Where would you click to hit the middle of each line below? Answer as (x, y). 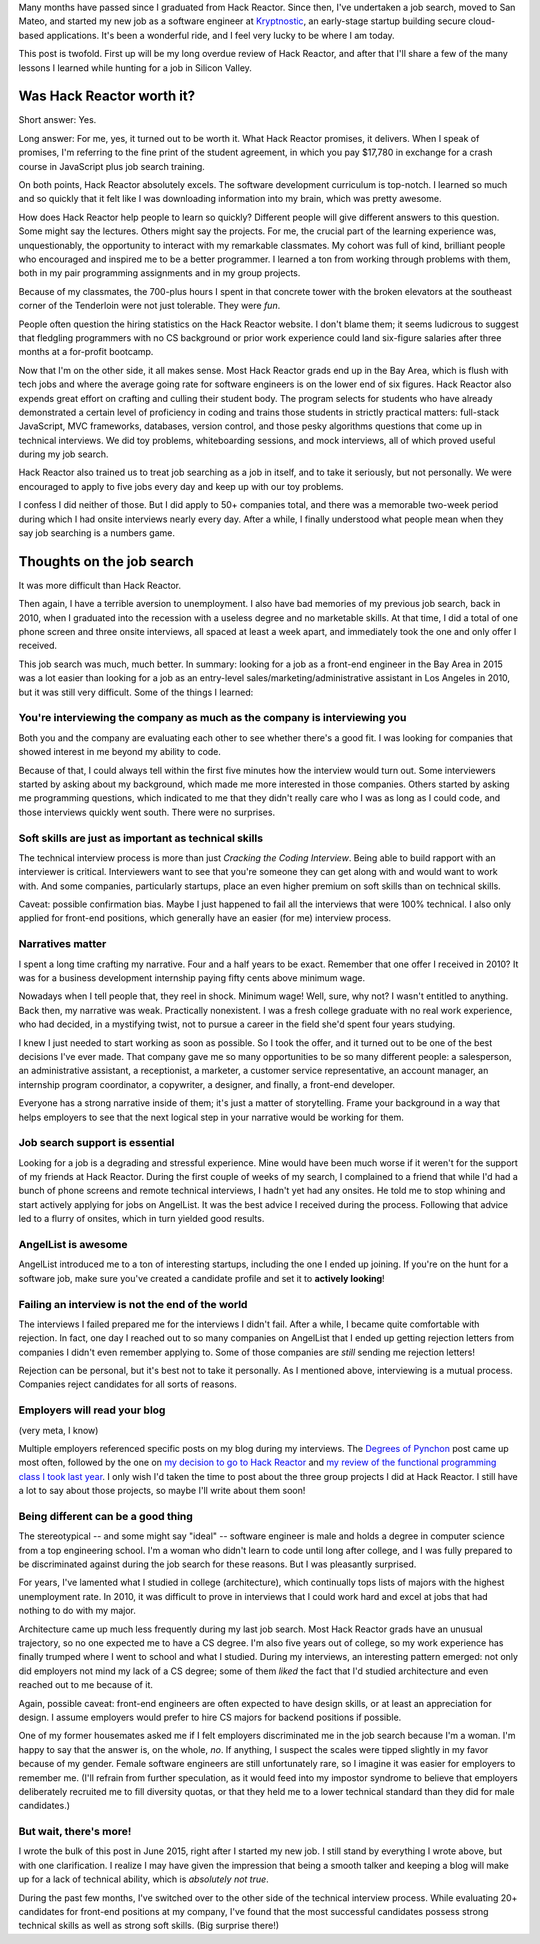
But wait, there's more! (75, 1832)
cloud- (482, 21)
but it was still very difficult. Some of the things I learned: (136, 692)
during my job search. (63, 454)
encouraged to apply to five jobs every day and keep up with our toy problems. (181, 486)
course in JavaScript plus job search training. (111, 166)
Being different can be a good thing (106, 1516)
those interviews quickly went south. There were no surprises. (146, 812)
